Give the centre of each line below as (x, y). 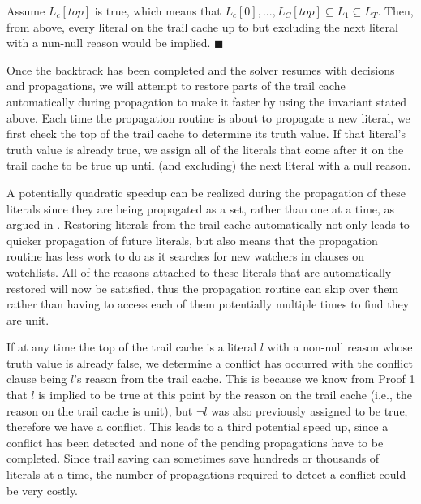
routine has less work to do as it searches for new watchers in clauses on (186, 256)
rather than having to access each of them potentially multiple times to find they (208, 304)
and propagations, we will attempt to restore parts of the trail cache (176, 86)
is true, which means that (158, 11)
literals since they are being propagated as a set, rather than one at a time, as (201, 208)
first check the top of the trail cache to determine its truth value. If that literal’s (206, 134)
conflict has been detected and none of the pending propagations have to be (195, 442)
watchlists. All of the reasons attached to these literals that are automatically (199, 271)
